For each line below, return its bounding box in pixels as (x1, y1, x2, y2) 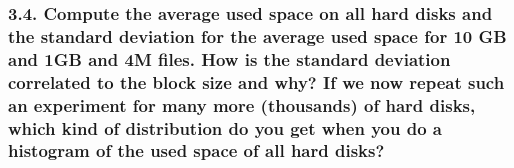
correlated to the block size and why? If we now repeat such (8, 69, 505, 94)
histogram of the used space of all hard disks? (8, 138, 385, 163)
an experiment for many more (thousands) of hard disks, (8, 92, 476, 117)
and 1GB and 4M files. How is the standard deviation (8, 46, 451, 71)
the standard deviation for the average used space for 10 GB (8, 23, 507, 48)
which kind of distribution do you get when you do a (8, 115, 442, 140)
